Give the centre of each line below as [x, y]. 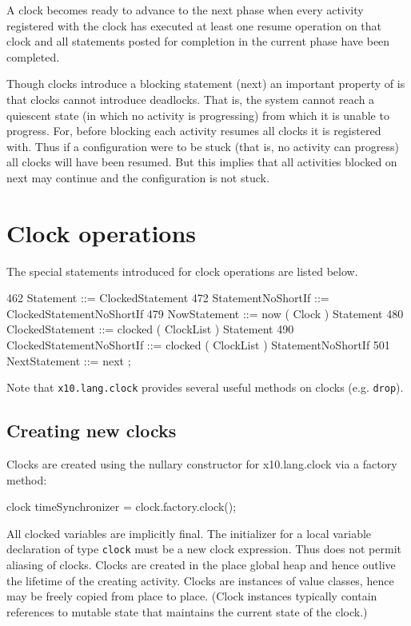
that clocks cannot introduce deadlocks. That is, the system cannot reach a [191, 99]
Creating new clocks [92, 431]
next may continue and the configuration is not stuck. [138, 177]
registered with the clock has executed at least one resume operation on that [194, 25]
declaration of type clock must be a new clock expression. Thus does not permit [204, 549]
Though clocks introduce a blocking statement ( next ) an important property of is [206, 84]
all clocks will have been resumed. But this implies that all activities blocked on [202, 162]
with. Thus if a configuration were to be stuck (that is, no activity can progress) [203, 146]
